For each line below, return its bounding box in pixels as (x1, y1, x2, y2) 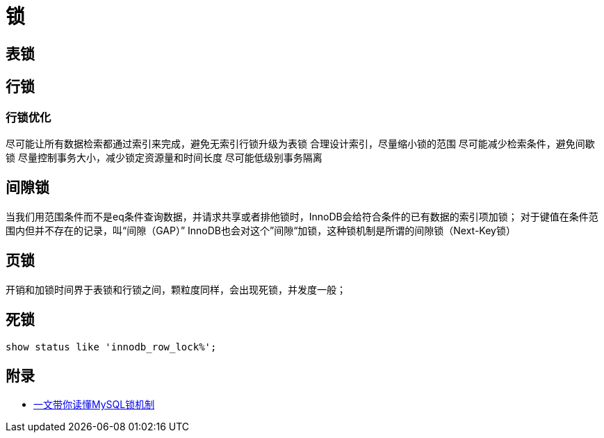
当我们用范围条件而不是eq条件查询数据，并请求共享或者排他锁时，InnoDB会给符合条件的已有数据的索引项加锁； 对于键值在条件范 (6, 210, 598, 222)
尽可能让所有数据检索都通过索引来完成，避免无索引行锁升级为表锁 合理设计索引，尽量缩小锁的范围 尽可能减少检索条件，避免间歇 (6, 137, 595, 149)
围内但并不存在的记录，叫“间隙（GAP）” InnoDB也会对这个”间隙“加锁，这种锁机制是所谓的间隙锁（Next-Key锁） (6, 224, 516, 236)
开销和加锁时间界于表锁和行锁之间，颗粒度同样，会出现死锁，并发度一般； (6, 283, 346, 295)
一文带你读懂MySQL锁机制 (33, 398, 155, 411)
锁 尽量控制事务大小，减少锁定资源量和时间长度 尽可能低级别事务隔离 (6, 151, 323, 163)
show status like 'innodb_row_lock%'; (6, 341, 217, 352)
